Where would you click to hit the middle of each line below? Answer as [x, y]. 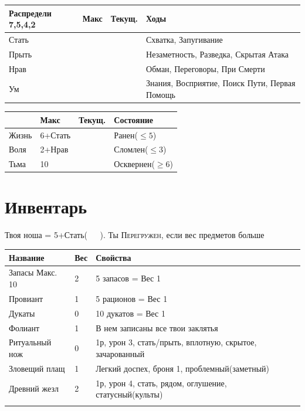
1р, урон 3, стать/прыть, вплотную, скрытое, [176, 342]
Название [27, 257]
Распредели [30, 13]
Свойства [113, 257]
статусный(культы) [129, 394]
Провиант [26, 298]
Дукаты [22, 313]
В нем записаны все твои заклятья [157, 327]
